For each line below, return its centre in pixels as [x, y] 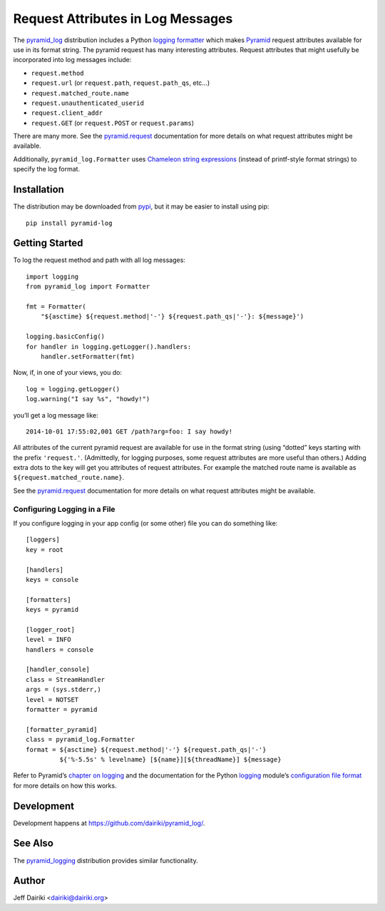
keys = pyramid [52, 610]
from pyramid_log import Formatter [88, 287]
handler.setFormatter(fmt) [88, 356]
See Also [33, 844]
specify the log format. [47, 169]
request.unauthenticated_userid [87, 103]
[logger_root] [50, 629]
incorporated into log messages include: [72, 60]
